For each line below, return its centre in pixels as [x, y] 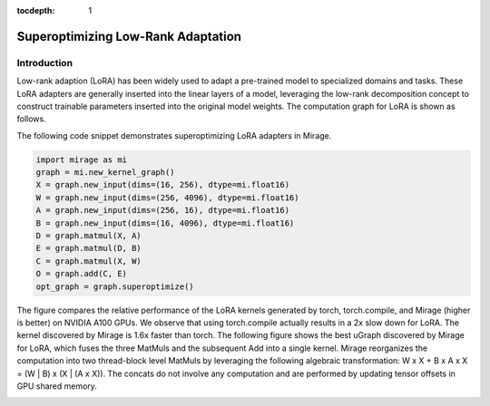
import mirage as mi [81, 159]
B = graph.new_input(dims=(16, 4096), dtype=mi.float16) [165, 223]
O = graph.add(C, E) [81, 274]
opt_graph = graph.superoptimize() [115, 286]
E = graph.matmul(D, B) [89, 248]
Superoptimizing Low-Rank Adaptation [129, 36]
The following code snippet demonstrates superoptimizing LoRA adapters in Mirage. [174, 135]
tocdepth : [36, 10]
